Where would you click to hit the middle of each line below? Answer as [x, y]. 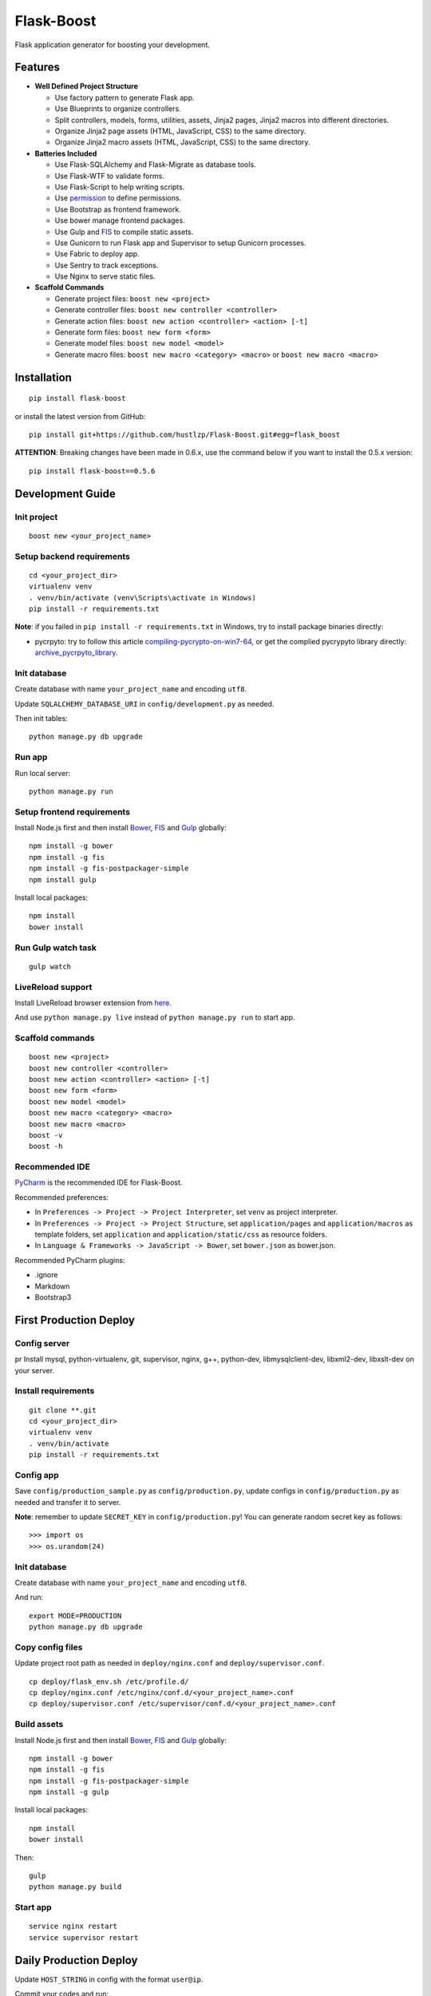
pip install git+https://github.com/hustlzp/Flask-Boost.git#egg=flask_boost [185, 435]
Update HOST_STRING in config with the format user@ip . [109, 1979]
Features [37, 67]
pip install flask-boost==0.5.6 [92, 471]
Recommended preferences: [62, 1197]
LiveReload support [53, 987]
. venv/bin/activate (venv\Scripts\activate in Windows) [143, 598]
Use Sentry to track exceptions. [107, 265]
